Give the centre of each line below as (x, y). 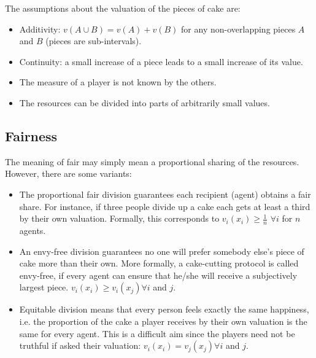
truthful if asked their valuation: (80, 345)
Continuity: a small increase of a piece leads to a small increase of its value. (161, 61)
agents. (33, 230)
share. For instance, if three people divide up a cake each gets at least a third (165, 206)
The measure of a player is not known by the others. (118, 82)
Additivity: (40, 29)
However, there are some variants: (68, 173)
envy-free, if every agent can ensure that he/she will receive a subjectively (158, 275)
